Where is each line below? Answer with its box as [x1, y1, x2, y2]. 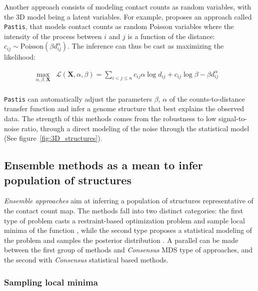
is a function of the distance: [127, 31, 215, 41]
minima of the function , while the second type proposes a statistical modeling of [4, 225, 252, 235]
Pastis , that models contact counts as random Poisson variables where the [4, 21, 234, 32]
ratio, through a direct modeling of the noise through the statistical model [21, 123, 249, 133]
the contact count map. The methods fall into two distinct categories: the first [4, 205, 243, 216]
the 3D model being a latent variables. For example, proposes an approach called [4, 11, 252, 22]
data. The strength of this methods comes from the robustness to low [4, 113, 216, 124]
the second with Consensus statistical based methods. [4, 254, 168, 264]
